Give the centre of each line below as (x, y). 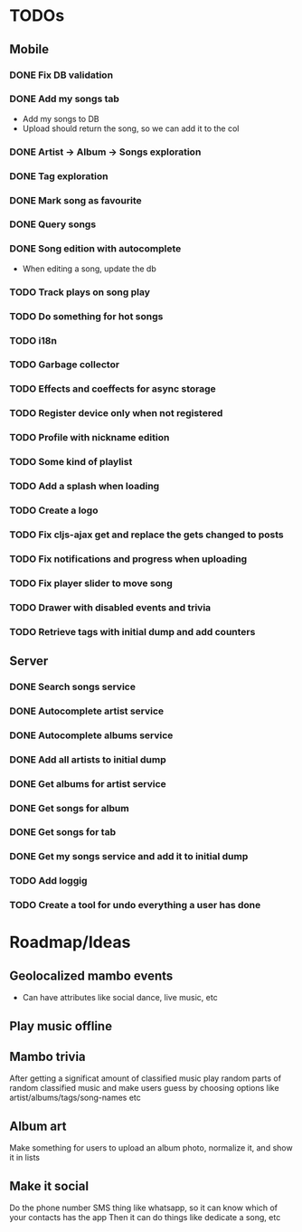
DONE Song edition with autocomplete (95, 249)
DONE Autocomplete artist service (87, 711)
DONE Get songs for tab (62, 832)
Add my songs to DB (61, 118)
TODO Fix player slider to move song (91, 583)
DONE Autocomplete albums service (91, 735)
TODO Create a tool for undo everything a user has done (135, 905)
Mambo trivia (47, 1057)
